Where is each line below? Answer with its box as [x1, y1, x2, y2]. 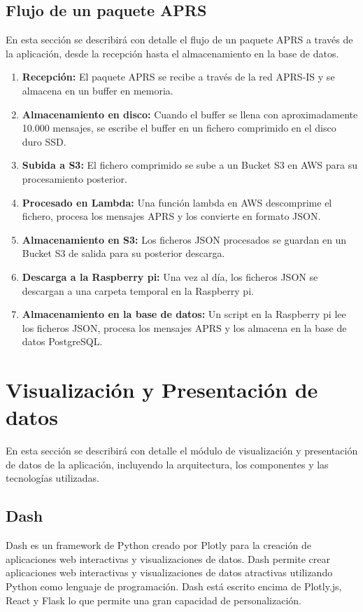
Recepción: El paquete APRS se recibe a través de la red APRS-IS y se [22, 69, 335, 84]
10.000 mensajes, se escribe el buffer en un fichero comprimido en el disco [22, 120, 336, 135]
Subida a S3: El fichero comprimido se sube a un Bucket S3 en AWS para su [22, 158, 358, 172]
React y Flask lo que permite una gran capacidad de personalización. [6, 592, 301, 607]
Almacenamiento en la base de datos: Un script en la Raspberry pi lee [22, 307, 346, 321]
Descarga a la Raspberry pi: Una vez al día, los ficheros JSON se [22, 269, 318, 284]
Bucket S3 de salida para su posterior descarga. [22, 246, 225, 260]
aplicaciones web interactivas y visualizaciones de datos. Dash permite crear [6, 551, 330, 566]
